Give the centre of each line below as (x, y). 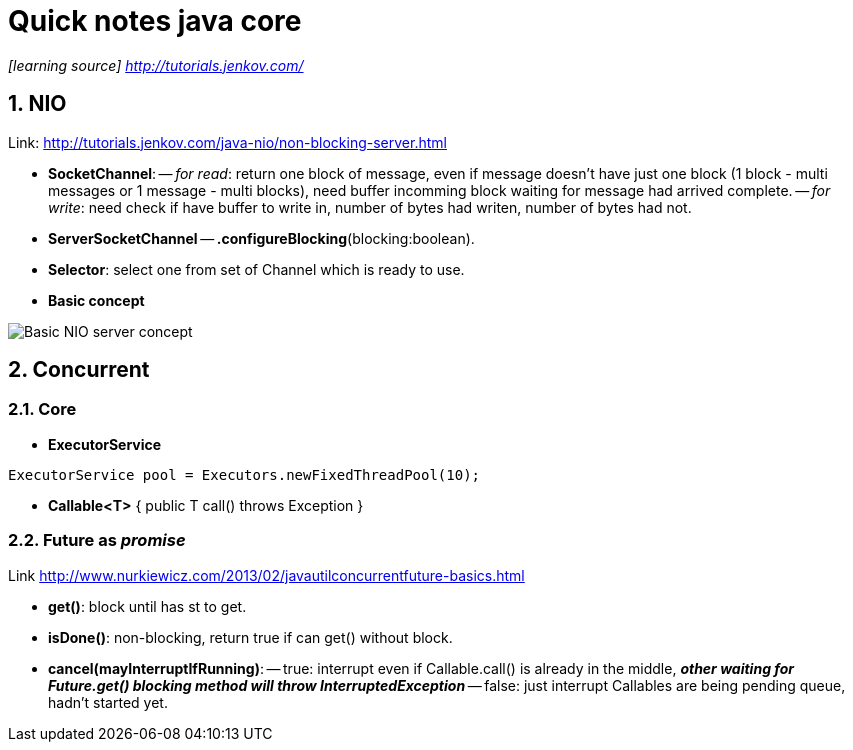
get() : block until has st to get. (147, 606)
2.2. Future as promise (97, 540)
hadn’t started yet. (108, 702)
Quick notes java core (155, 21)
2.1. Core (42, 409)
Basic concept (96, 300)
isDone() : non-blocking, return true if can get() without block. (250, 637)
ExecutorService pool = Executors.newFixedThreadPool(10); (244, 474)
